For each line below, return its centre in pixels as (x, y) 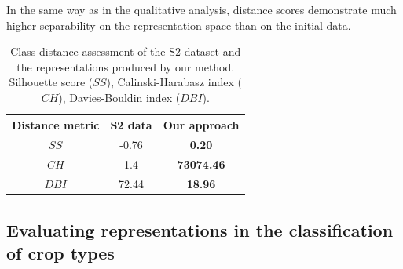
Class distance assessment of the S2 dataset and (126, 51)
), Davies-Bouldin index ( (119, 97)
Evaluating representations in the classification (200, 229)
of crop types (60, 252)
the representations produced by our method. (126, 66)
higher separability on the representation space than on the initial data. (179, 25)
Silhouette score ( (51, 82)
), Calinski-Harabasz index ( (174, 82)
